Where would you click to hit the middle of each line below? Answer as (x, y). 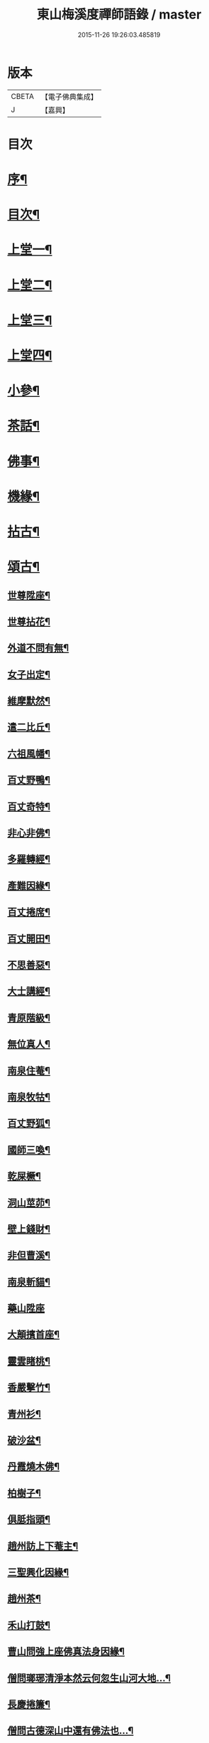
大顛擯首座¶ (34, 1335)
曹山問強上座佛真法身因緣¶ (66, 1652)
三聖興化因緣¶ (38, 1572)
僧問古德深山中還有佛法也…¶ (70, 1731)
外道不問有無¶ (38, 648)
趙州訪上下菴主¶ (43, 1546)
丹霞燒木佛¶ (34, 1467)
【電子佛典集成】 (69, 97)
